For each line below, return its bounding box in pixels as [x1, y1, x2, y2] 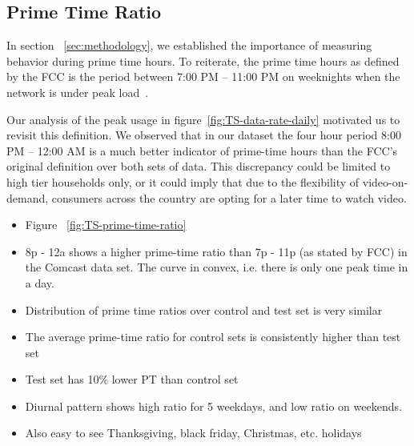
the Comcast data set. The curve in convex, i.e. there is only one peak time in [25, 259, 408, 275]
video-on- [362, 173, 408, 190]
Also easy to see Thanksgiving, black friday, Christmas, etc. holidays [25, 424, 362, 441]
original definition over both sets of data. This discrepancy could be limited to [6, 158, 391, 175]
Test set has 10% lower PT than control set [25, 371, 239, 388]
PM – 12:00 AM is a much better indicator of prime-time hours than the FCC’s [6, 142, 398, 159]
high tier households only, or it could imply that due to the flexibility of [6, 173, 360, 190]
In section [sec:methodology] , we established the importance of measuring [6, 37, 372, 54]
